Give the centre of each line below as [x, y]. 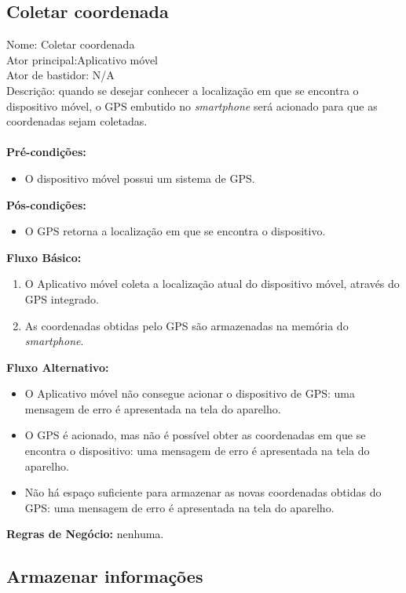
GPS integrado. [62, 298]
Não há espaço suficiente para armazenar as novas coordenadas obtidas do [203, 492]
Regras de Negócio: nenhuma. [85, 534]
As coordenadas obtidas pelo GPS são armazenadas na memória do [187, 325]
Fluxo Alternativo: [58, 367]
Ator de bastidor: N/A [60, 75]
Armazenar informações [105, 576]
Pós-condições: [46, 204]
